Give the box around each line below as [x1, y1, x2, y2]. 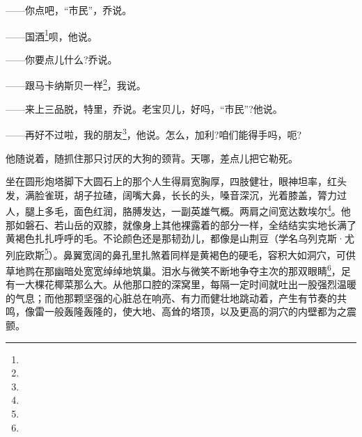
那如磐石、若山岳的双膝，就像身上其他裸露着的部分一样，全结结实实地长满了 [6, 217, 356, 232]
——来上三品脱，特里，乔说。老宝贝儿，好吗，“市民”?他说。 [6, 101, 283, 116]
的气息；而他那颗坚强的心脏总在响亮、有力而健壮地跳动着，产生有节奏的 [6, 290, 337, 305]
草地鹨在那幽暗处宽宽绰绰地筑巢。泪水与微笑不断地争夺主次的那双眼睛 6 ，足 [6, 262, 351, 278]
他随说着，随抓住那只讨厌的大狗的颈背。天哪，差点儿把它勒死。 [6, 150, 298, 165]
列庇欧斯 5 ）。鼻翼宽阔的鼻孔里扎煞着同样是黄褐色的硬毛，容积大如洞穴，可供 [6, 245, 356, 262]
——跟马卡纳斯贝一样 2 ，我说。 [6, 76, 146, 93]
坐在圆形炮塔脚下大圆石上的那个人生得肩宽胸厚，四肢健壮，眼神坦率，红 [6, 174, 337, 189]
